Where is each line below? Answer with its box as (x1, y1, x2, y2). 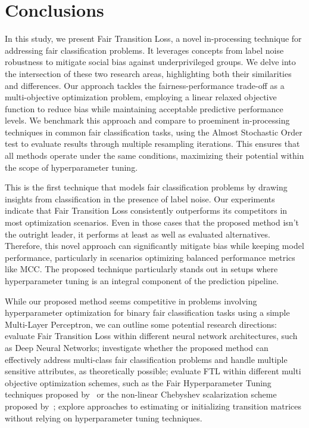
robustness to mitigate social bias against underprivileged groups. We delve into (5, 56, 296, 68)
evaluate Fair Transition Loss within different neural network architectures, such (5, 330, 298, 342)
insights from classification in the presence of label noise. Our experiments (5, 192, 275, 205)
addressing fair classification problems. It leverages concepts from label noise (5, 44, 284, 56)
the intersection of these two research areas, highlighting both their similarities (5, 67, 292, 79)
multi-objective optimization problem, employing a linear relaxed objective (5, 91, 277, 103)
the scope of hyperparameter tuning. (5, 161, 138, 173)
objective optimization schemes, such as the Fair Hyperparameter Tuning (5, 376, 271, 389)
